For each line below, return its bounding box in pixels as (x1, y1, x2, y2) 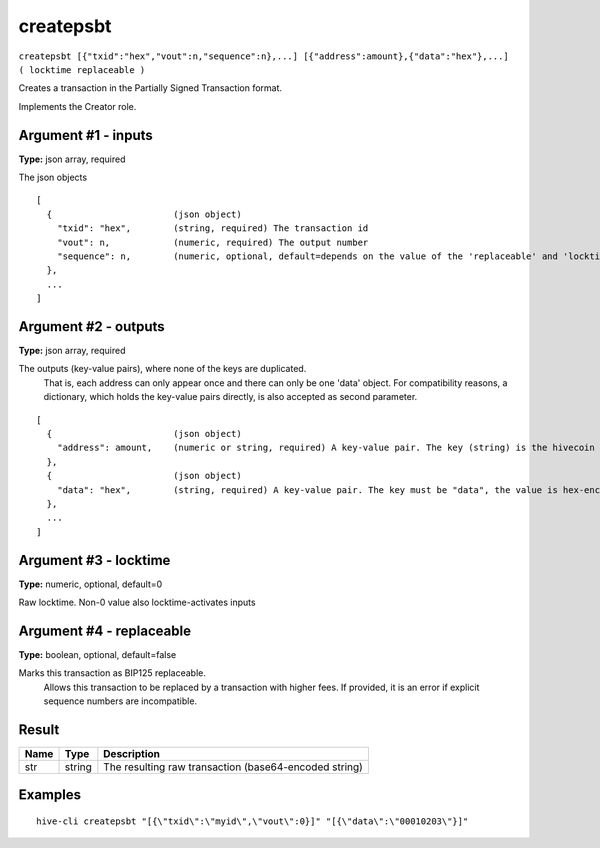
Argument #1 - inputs (18, 126, 154, 144)
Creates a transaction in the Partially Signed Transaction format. (18, 82, 283, 94)
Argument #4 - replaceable (18, 622, 192, 639)
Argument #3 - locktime (18, 551, 171, 569)
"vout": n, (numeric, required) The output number (56, 236, 369, 248)
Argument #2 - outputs (18, 318, 165, 335)
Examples (18, 786, 82, 804)
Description (103, 747, 160, 761)
